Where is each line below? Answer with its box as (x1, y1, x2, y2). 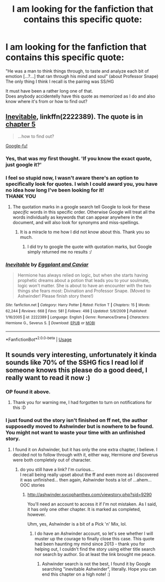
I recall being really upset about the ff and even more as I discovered (20, 472, 159, 478)
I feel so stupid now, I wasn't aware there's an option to (5, 174, 139, 181)
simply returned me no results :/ (27, 249, 92, 254)
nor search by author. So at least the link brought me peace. (34, 551, 156, 557)
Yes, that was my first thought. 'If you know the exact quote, (5, 155, 152, 162)
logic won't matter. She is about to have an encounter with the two (17, 283, 152, 289)
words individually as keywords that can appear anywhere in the (12, 214, 142, 220)
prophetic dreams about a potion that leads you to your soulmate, (17, 278, 150, 283)
